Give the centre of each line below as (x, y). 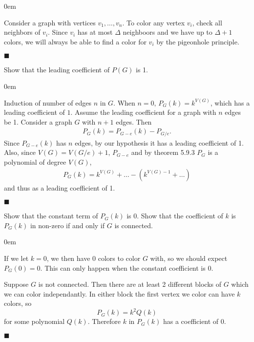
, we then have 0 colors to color (94, 258)
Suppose (16, 284)
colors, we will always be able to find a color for (75, 41)
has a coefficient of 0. (194, 321)
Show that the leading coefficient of (57, 70)
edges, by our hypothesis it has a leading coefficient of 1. (159, 142)
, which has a (230, 102)
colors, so (18, 303)
